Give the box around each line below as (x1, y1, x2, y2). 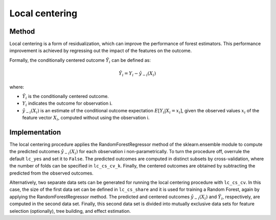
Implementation (9, 128, 61, 136)
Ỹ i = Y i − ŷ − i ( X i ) (119, 70, 156, 78)
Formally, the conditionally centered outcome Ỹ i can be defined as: (9, 57, 151, 64)
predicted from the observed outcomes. (9, 170, 94, 176)
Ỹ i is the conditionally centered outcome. (22, 93, 109, 101)
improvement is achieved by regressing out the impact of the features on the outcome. (9, 47, 192, 54)
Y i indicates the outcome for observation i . (22, 100, 112, 108)
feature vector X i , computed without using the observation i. (22, 115, 150, 122)
